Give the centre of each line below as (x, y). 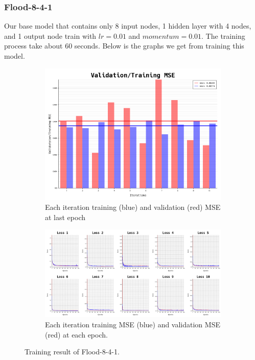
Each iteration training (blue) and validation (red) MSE (133, 207)
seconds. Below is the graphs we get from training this (159, 46)
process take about (33, 46)
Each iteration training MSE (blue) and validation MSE (133, 324)
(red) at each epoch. (76, 334)
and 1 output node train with (50, 35)
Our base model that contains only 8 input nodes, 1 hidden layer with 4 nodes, (128, 26)
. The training (223, 35)
